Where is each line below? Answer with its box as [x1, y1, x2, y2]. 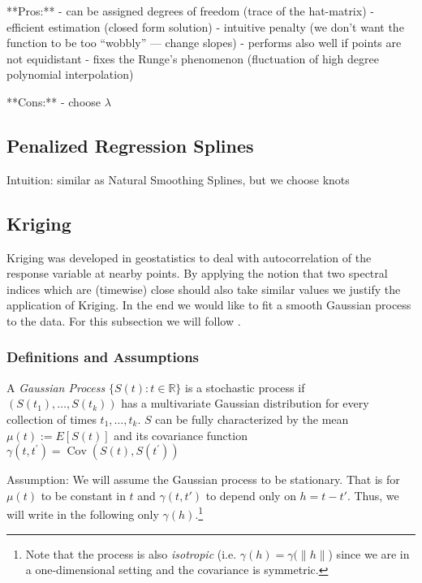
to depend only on [205, 486, 296, 503]
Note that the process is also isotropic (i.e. [25, 545, 237, 562]
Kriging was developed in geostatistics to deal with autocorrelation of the [6, 248, 372, 266]
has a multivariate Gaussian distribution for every [121, 395, 369, 412]
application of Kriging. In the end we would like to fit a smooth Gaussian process [6, 296, 411, 313]
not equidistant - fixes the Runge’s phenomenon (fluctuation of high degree [6, 50, 379, 67]
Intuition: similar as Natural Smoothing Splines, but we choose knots [6, 171, 350, 188]
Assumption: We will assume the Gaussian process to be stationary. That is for [6, 471, 400, 488]
